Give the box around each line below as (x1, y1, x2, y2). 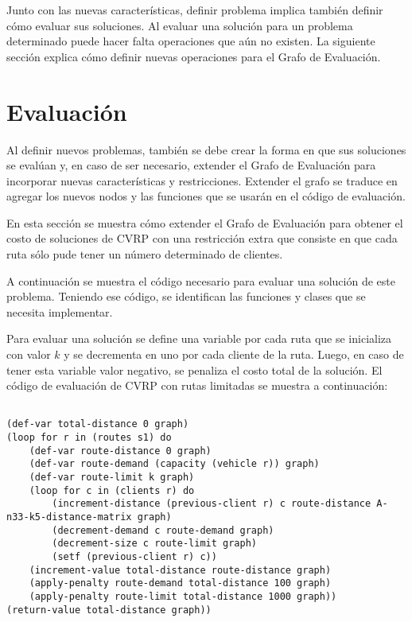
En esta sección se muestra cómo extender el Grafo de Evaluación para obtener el (6, 214, 403, 231)
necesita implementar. (6, 303, 113, 320)
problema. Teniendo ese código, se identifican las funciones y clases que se (6, 288, 366, 305)
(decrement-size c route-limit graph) (52, 538, 257, 550)
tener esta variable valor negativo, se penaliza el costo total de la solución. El (6, 361, 383, 378)
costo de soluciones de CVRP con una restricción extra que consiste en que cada (6, 230, 398, 247)
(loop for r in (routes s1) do (6, 432, 172, 444)
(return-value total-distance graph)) (6, 604, 212, 616)
